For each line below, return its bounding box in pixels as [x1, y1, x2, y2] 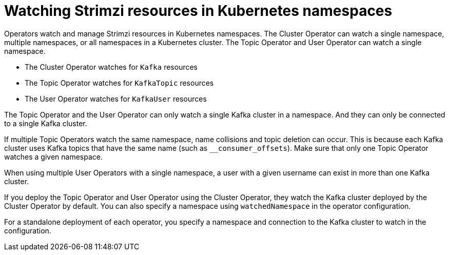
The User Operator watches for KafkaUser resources [25, 94, 207, 103]
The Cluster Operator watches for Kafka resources [25, 62, 198, 71]
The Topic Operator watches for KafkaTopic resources [25, 78, 214, 87]
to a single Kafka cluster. [4, 119, 87, 128]
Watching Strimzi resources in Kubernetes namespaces [4, 2, 393, 19]
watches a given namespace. [4, 152, 103, 161]
